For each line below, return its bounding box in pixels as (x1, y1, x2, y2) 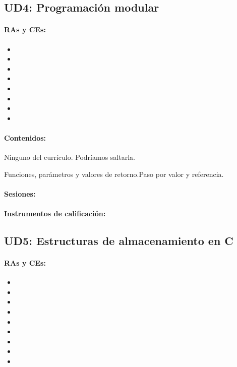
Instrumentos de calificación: (4, 208, 106, 219)
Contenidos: (4, 132, 46, 143)
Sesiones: (4, 188, 36, 199)
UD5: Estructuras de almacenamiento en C (4, 233, 233, 249)
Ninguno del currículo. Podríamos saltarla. (4, 152, 135, 162)
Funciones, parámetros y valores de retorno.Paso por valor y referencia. (4, 168, 224, 179)
